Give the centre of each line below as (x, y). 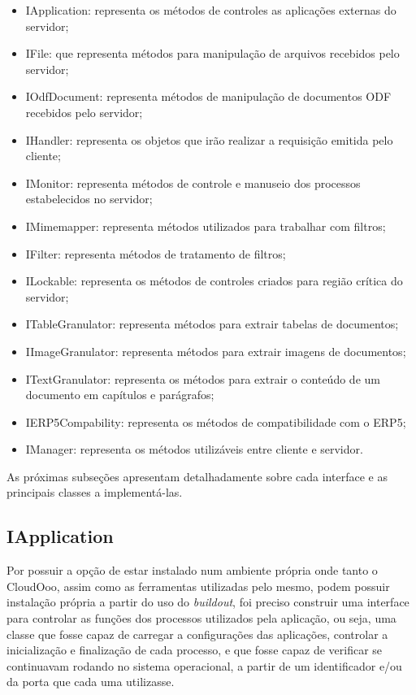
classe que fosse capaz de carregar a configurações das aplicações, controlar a (197, 634)
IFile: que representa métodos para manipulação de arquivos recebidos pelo (212, 53)
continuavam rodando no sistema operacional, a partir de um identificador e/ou (204, 665)
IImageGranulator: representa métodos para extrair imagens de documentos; (216, 351)
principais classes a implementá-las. (95, 492)
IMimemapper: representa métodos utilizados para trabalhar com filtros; (206, 226)
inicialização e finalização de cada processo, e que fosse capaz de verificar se (195, 650)
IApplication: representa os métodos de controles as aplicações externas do (211, 10)
